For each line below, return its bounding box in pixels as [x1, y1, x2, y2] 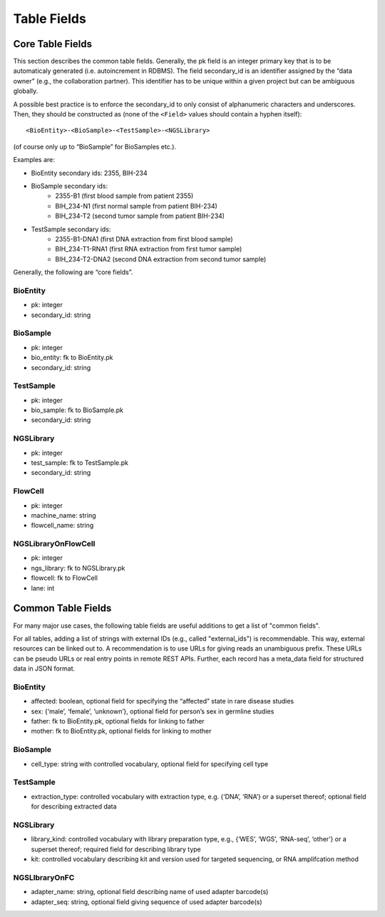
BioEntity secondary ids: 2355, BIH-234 [31, 169, 148, 177]
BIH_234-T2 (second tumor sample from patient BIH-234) [55, 211, 225, 221]
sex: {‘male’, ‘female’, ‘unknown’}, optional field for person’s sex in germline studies [31, 707, 274, 716]
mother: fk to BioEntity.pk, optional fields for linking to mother [31, 727, 212, 736]
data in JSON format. [13, 664, 76, 673]
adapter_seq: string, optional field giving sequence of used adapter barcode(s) [31, 897, 263, 906]
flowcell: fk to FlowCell [31, 573, 98, 582]
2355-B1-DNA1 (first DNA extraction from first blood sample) [55, 234, 233, 243]
